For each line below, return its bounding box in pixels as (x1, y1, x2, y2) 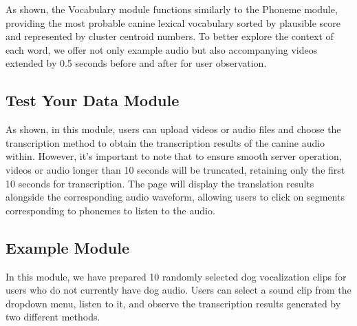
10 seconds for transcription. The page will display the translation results (6, 176, 314, 190)
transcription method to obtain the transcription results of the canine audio (6, 135, 325, 150)
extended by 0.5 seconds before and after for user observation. (6, 56, 267, 70)
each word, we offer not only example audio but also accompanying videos (6, 42, 318, 57)
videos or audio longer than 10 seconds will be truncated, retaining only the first (6, 162, 345, 176)
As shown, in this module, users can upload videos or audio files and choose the (6, 122, 341, 136)
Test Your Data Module (6, 90, 180, 111)
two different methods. (6, 309, 100, 324)
